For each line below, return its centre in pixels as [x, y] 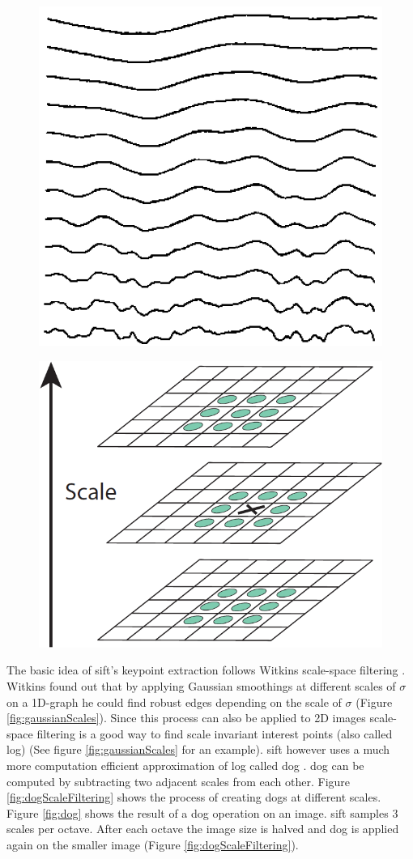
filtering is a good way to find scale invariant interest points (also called [215, 733]
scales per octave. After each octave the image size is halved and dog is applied [203, 829]
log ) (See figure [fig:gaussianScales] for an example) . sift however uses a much [198, 749]
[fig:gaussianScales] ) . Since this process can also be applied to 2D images [186, 718]
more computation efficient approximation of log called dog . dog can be [185, 765]
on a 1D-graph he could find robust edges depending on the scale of [174, 702]
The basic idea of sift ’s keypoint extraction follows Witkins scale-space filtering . [206, 670]
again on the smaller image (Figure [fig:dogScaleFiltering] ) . [153, 844]
